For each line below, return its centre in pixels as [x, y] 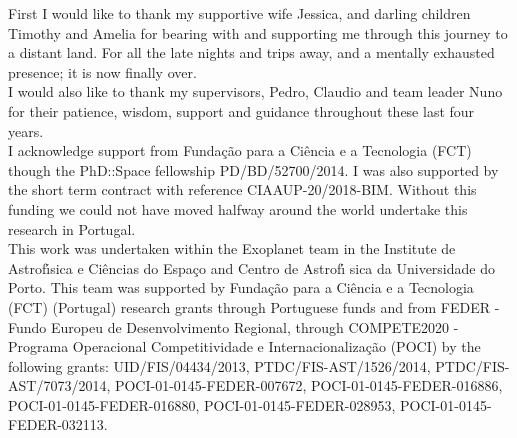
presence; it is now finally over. [102, 71]
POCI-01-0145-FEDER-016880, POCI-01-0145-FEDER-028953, [202, 404]
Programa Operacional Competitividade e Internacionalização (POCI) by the [244, 346]
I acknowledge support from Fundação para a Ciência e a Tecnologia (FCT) [240, 150]
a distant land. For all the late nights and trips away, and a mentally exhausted [251, 52]
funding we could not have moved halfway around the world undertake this [238, 208]
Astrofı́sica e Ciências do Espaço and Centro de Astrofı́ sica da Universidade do [251, 267]
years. [26, 130]
